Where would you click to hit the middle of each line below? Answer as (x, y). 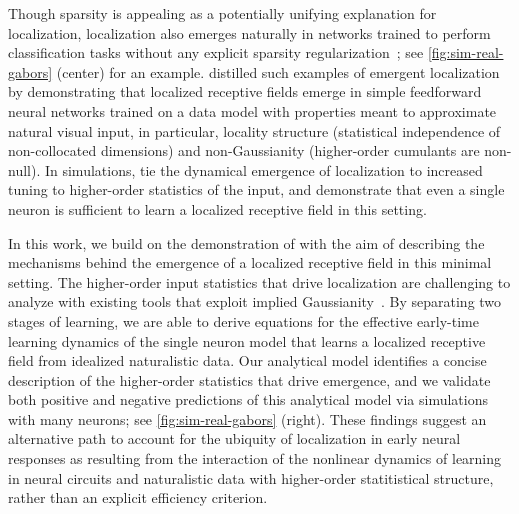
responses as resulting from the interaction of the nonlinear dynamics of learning (255, 458)
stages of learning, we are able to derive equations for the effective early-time (243, 320)
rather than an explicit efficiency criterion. (138, 497)
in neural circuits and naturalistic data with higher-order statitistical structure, (251, 477)
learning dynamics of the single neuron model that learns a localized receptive (247, 340)
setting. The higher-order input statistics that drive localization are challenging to (259, 281)
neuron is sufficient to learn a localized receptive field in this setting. (217, 208)
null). (24, 169)
